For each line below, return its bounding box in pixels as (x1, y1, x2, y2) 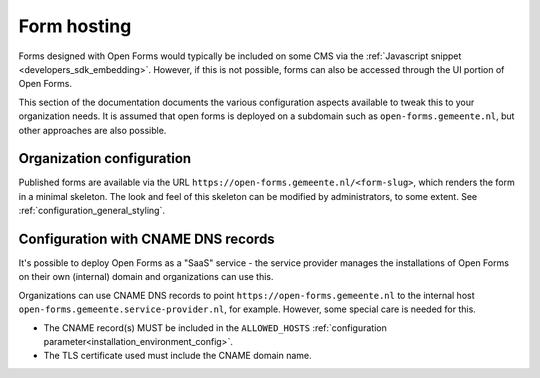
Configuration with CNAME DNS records (18, 231, 275, 247)
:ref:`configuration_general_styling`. (18, 205, 165, 217)
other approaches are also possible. (18, 124, 167, 136)
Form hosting (18, 15, 132, 37)
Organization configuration (18, 150, 192, 167)
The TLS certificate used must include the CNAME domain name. (43, 350, 312, 362)
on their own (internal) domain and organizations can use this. (18, 271, 274, 283)
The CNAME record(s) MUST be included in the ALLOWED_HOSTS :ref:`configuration (43, 321, 387, 334)
